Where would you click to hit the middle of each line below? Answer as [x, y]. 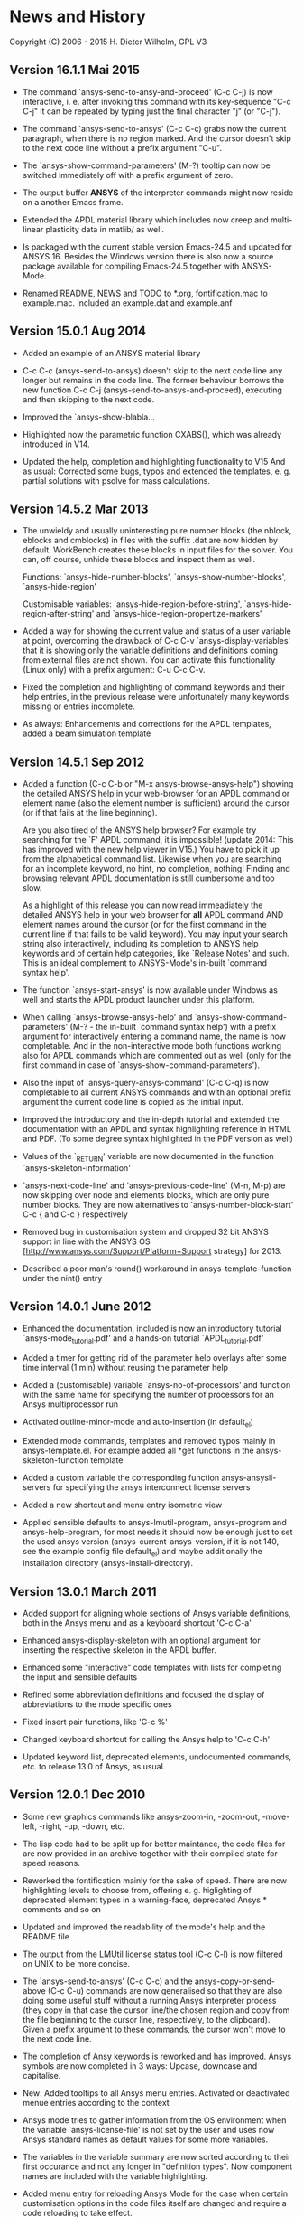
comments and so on [61, 1909]
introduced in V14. [56, 444]
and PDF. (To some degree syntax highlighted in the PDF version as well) [157, 1139]
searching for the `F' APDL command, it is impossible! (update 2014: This [158, 840]
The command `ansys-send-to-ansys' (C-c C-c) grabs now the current [154, 128]
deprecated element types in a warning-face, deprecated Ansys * [145, 1900]
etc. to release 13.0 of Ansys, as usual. [94, 1766]
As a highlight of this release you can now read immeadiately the [142, 905]
